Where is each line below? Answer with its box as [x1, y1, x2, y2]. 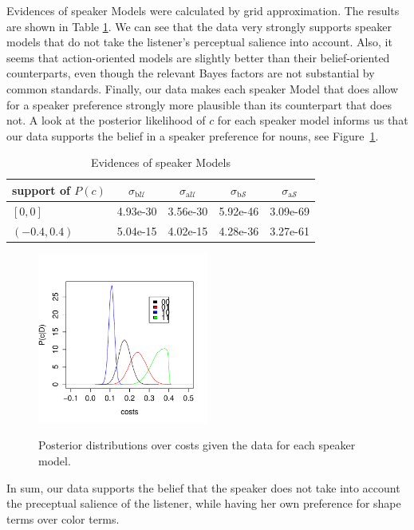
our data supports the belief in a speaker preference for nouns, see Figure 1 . [6, 127, 379, 144]
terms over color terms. [6, 510, 120, 527]
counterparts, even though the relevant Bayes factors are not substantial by [6, 65, 375, 81]
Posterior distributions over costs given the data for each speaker [38, 437, 356, 453]
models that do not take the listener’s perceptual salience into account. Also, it [6, 34, 392, 50]
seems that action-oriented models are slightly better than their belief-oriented [6, 49, 390, 65]
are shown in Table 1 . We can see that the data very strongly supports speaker [6, 18, 392, 34]
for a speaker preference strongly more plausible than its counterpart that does [6, 96, 392, 113]
